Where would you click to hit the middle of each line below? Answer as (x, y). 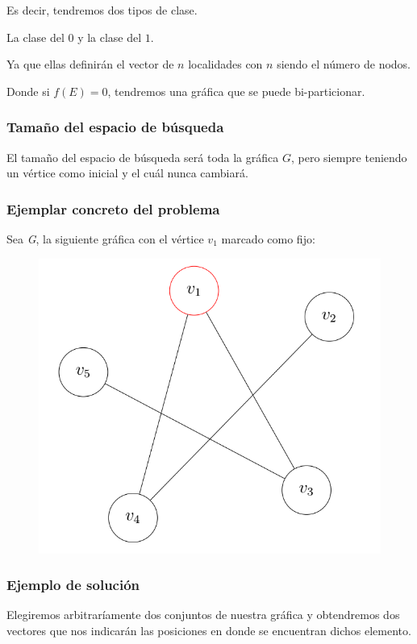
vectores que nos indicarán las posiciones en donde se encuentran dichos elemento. (209, 630)
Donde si (28, 91)
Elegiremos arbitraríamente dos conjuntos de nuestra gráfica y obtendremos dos (203, 615)
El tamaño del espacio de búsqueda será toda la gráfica (143, 157)
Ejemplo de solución (73, 585)
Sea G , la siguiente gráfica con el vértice (105, 239)
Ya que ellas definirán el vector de (90, 64)
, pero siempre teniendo (349, 157)
